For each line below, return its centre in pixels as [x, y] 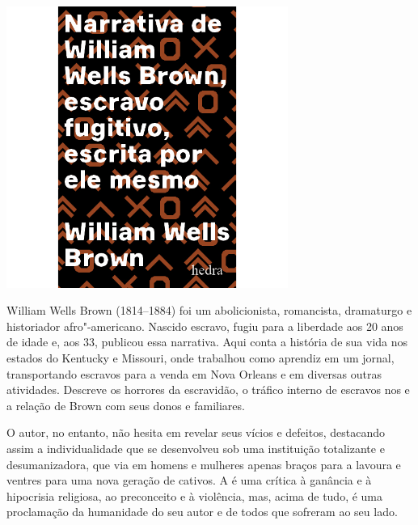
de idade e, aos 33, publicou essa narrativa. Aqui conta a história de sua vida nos [207, 342]
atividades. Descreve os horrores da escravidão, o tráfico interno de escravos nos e [208, 390]
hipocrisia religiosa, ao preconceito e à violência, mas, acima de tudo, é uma [195, 495]
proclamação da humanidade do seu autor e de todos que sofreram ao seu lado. [202, 512]
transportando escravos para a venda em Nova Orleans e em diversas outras [194, 373]
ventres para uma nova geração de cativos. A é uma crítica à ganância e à [189, 480]
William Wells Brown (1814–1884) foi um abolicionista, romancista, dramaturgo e [209, 310]
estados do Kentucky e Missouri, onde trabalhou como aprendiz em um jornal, [201, 358]
